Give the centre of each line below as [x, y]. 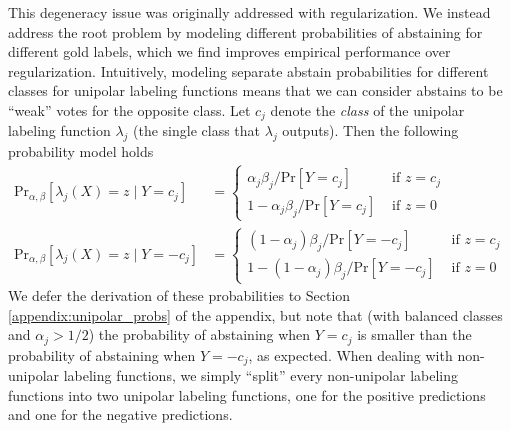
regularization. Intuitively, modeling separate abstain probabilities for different [248, 70]
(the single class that [197, 130]
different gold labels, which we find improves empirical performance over [229, 51]
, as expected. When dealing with [350, 354]
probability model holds [81, 151]
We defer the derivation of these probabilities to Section [179, 295]
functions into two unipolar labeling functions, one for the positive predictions [247, 394]
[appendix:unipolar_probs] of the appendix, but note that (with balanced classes [255, 314]
